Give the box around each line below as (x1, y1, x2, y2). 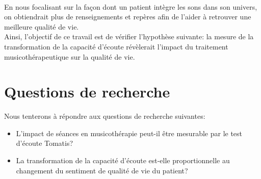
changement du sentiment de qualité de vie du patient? (16, 165, 188, 175)
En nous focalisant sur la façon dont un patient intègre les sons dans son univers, (4, 1, 257, 12)
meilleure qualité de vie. (4, 21, 79, 32)
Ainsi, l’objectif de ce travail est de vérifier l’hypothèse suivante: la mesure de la (4, 31, 254, 42)
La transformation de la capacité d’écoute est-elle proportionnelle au (16, 155, 230, 166)
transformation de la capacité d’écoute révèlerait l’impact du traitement (4, 41, 228, 52)
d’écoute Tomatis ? (16, 138, 73, 148)
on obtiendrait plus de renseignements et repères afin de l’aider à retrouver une (4, 11, 251, 22)
